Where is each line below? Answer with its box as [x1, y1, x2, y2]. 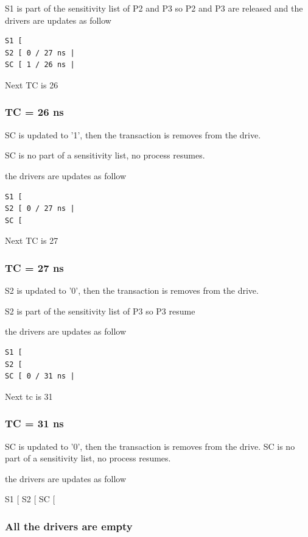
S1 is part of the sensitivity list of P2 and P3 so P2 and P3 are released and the [5, 2, 303, 14]
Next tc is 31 [5, 389, 53, 402]
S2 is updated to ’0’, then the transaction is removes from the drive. [5, 284, 259, 297]
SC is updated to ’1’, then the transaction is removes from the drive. [5, 128, 261, 141]
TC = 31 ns [5, 416, 64, 431]
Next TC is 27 [5, 234, 58, 247]
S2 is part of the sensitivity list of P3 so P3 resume [5, 304, 195, 317]
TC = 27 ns [5, 260, 64, 275]
